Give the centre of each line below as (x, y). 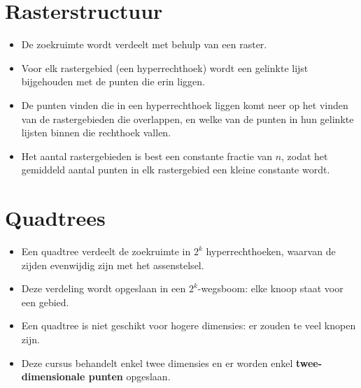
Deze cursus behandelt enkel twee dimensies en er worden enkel (157, 362)
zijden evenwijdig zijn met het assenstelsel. (113, 265)
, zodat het (305, 156)
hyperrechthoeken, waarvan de (271, 251)
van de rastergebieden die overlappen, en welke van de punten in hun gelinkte (187, 118)
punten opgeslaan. (129, 376)
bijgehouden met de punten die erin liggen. (113, 81)
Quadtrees (55, 218)
